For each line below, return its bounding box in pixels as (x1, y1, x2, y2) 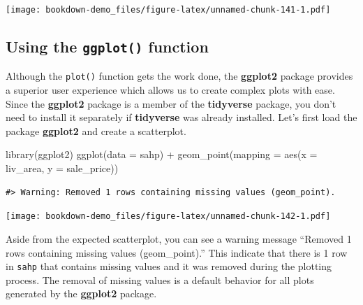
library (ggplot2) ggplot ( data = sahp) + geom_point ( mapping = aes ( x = (6, 147, 318, 162)
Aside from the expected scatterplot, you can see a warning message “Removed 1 (6, 231, 352, 246)
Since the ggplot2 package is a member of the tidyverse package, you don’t (6, 96, 336, 111)
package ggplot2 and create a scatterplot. (6, 123, 186, 138)
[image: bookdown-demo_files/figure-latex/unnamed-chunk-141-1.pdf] (6, 5, 331, 15)
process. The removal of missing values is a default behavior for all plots (6, 272, 314, 287)
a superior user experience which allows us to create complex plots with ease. (6, 83, 335, 97)
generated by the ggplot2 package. (6, 286, 157, 301)
